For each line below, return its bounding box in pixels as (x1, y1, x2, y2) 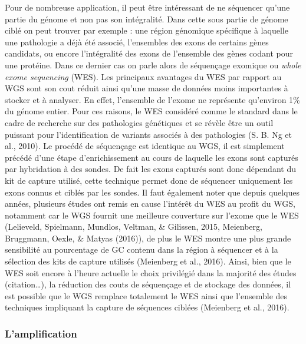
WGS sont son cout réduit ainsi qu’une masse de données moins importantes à (5, 82, 288, 94)
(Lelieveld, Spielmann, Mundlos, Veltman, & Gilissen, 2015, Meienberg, (5, 220, 262, 233)
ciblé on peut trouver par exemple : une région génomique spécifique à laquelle (5, 24, 288, 37)
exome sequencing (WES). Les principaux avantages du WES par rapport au (5, 70, 282, 82)
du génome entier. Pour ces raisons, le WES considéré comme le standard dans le (5, 105, 298, 117)
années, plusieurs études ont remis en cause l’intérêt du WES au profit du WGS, (5, 197, 295, 210)
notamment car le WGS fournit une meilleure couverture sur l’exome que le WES (5, 209, 299, 221)
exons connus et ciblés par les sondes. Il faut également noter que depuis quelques (5, 186, 300, 198)
